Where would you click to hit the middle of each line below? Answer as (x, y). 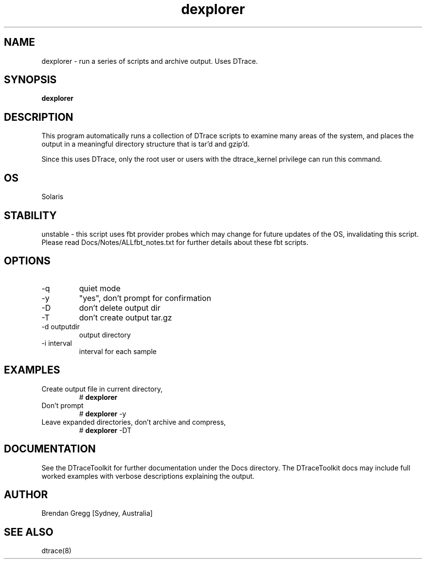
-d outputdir (61, 326)
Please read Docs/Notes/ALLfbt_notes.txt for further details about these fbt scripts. (175, 242)
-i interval (57, 343)
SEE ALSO (29, 532)
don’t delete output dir (120, 308)
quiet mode (100, 288)
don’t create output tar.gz (125, 317)
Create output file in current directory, (102, 389)
